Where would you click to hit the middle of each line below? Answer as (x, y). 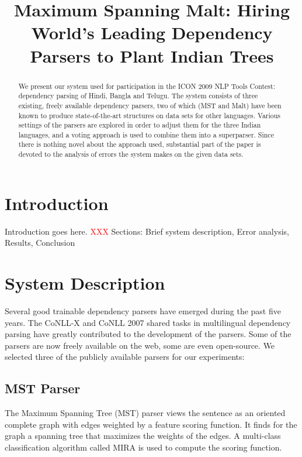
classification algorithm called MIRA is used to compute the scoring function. (143, 447)
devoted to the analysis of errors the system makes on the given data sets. (131, 154)
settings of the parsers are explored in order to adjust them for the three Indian (140, 125)
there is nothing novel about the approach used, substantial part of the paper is (140, 144)
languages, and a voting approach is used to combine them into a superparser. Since (146, 134)
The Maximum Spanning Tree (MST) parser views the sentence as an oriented (145, 413)
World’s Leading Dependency (152, 32)
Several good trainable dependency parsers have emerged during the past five (143, 311)
